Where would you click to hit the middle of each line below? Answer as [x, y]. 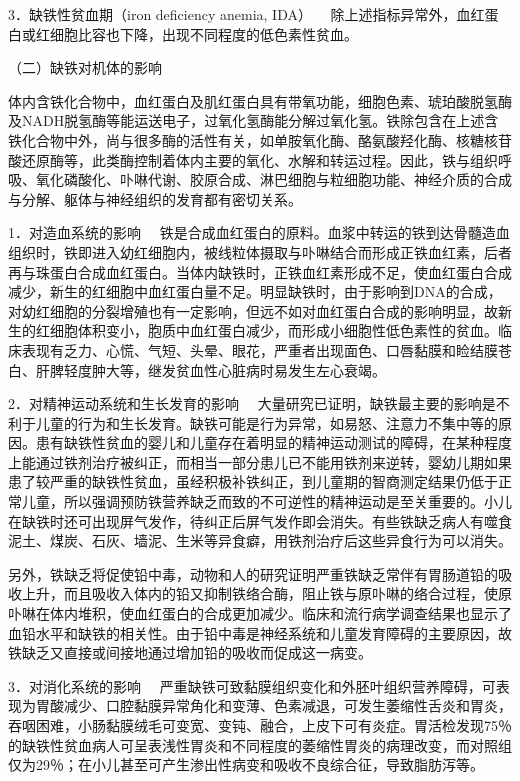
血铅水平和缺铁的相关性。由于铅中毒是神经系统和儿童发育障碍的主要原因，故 [260, 632]
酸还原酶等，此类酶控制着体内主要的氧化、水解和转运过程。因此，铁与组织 [253, 159]
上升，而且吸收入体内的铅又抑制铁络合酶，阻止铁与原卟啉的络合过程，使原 [266, 593]
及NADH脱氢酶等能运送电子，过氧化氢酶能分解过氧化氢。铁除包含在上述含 [253, 120]
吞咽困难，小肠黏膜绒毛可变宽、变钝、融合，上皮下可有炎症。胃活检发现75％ [260, 725]
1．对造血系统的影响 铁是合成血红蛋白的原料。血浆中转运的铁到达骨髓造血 [259, 232]
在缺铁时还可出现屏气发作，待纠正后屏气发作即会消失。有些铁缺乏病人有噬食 [260, 520]
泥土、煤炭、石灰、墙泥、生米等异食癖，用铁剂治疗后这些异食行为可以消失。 [260, 540]
